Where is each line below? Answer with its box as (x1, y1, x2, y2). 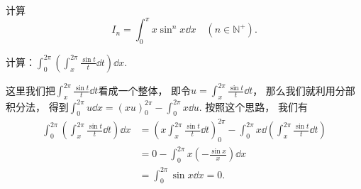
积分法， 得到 (6, 99, 69, 114)
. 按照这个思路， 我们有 (199, 99, 309, 114)
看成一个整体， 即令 (98, 82, 191, 97)
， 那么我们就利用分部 (252, 82, 355, 97)
